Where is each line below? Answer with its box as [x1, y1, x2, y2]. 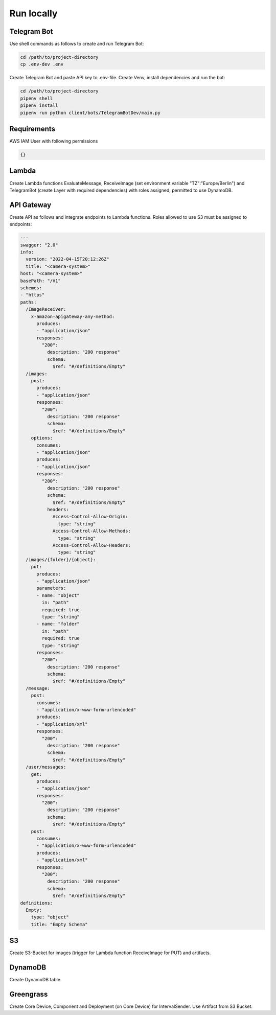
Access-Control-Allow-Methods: [52, 528, 131, 534]
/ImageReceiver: [26, 307, 66, 312]
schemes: [20, 285, 42, 291]
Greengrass [9, 989, 48, 999]
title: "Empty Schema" [31, 921, 88, 927]
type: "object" [31, 914, 69, 920]
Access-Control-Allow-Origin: [52, 514, 128, 520]
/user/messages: [26, 764, 66, 770]
